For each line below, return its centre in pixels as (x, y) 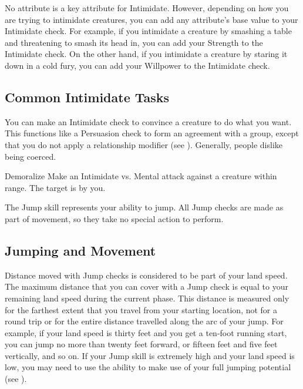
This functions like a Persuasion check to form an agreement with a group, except (152, 133)
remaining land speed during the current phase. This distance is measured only (147, 298)
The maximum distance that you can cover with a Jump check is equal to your (147, 286)
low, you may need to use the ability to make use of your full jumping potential (148, 367)
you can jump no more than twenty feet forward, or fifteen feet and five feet (141, 344)
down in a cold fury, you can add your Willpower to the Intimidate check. (137, 65)
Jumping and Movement (80, 250)
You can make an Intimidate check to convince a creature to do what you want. (148, 121)
